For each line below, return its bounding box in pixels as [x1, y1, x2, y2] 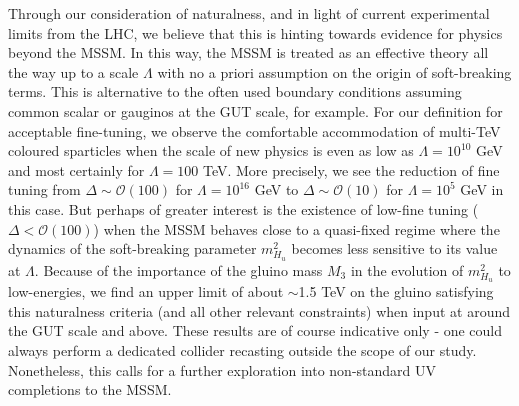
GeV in [460, 179, 504, 200]
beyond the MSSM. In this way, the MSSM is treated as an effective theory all [8, 42, 489, 63]
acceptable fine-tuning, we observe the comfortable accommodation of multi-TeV [8, 120, 501, 141]
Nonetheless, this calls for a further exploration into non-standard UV [8, 359, 437, 380]
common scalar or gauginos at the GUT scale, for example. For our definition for [8, 100, 503, 121]
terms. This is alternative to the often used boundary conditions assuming [8, 81, 462, 102]
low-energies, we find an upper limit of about [8, 281, 284, 302]
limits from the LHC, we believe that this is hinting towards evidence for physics [8, 22, 503, 43]
